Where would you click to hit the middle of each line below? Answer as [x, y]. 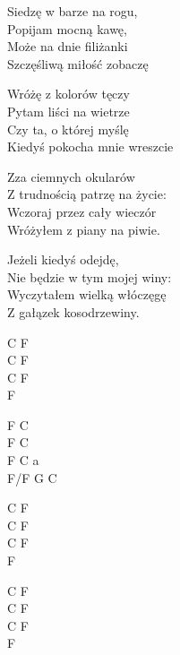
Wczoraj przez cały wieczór [82, 211]
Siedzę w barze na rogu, [73, 11]
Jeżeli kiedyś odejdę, [63, 259]
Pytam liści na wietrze [69, 111]
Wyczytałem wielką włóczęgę [87, 294]
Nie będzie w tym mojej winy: [90, 276]
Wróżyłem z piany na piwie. [84, 229]
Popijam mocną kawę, [67, 28]
